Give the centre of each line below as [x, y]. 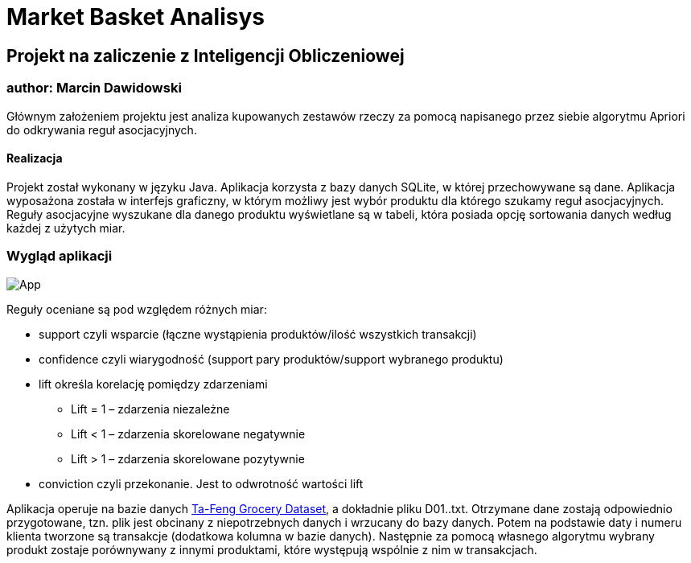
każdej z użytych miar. [66, 228]
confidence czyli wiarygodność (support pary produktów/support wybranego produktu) [271, 359]
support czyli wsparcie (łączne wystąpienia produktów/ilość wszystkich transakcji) [258, 334]
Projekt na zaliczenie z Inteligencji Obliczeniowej [206, 55]
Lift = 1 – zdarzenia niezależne [150, 409]
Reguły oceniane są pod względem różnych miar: [137, 309]
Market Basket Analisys [136, 17]
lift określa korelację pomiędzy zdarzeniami [153, 384]
